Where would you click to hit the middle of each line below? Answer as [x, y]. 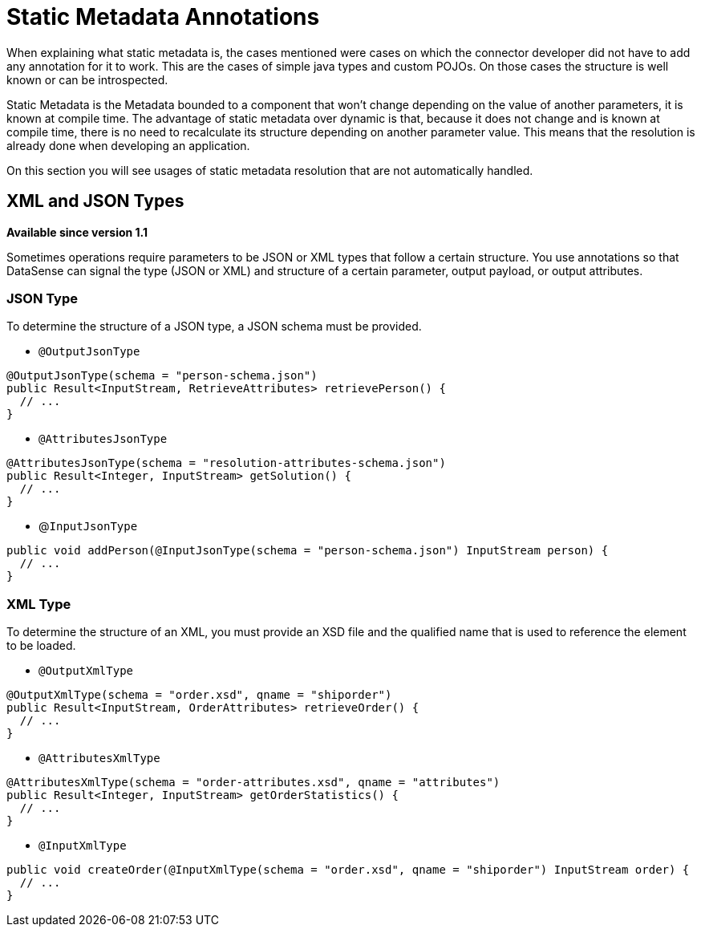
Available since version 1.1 [77, 232]
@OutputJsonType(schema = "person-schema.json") [162, 376]
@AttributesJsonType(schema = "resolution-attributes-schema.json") [226, 463]
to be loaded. [41, 646]
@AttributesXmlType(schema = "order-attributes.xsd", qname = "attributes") [253, 783]
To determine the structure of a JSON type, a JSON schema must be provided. [214, 327]
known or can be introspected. [87, 79]
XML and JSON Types [95, 201]
